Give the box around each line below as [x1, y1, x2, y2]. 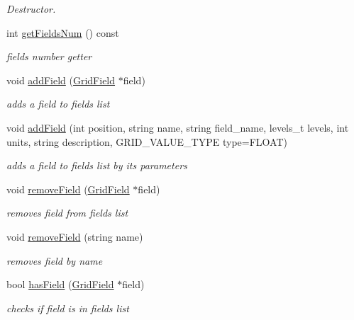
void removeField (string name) [6, 229, 143, 244]
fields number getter [6, 49, 92, 64]
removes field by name [6, 253, 103, 268]
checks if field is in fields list [6, 300, 129, 315]
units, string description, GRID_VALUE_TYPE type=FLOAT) [6, 134, 287, 149]
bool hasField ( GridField [6, 277, 114, 292]
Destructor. [6, 1, 56, 16]
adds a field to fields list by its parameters [6, 158, 187, 173]
